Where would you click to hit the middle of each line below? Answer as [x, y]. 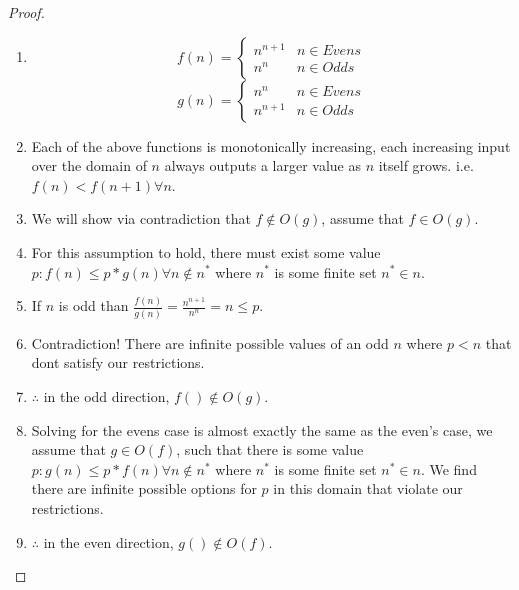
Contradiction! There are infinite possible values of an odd [210, 342]
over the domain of [89, 165]
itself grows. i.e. [426, 165]
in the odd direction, [106, 395]
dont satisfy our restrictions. [118, 362]
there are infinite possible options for [144, 488]
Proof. [26, 12]
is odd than [93, 305]
